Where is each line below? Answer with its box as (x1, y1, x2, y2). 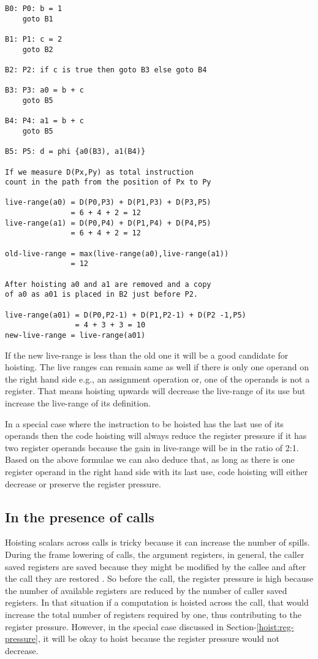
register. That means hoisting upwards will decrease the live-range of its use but (5, 384, 306, 397)
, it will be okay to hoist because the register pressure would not (37, 632, 279, 645)
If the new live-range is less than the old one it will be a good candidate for (5, 348, 289, 361)
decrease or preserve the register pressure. (5, 477, 161, 490)
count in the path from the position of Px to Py (5, 178, 211, 187)
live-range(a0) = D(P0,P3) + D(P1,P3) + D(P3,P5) (5, 198, 211, 207)
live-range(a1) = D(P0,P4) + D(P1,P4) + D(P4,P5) (5, 218, 211, 227)
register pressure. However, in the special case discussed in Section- (5, 620, 257, 633)
